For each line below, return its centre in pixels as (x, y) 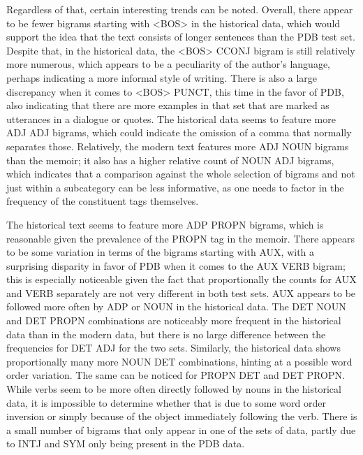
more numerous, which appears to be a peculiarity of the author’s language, (169, 64)
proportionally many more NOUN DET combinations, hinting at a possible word (179, 361)
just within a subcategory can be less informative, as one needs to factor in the (175, 187)
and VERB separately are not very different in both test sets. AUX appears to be (181, 292)
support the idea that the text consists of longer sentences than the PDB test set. (181, 37)
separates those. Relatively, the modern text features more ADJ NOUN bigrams (178, 146)
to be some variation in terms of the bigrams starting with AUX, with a (161, 252)
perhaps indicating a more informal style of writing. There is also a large (162, 77)
